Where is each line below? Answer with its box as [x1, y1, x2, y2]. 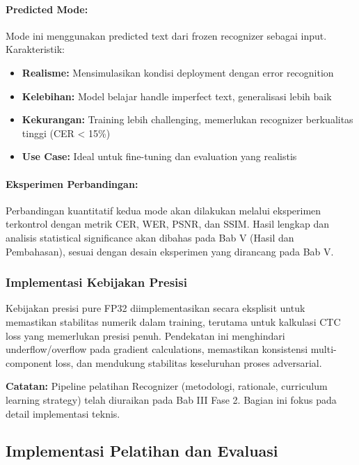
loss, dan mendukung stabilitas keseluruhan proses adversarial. [55, 355, 322, 370]
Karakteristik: [6, 42, 65, 56]
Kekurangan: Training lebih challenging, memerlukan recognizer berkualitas [22, 112, 353, 127]
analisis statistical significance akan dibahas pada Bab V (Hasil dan [6, 230, 294, 244]
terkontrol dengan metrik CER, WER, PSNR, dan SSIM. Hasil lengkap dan [6, 216, 329, 231]
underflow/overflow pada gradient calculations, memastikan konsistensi [6, 342, 308, 356]
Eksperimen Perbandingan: [6, 176, 138, 191]
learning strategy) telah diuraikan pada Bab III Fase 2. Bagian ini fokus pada [6, 392, 337, 407]
